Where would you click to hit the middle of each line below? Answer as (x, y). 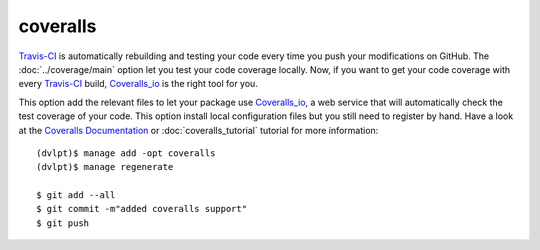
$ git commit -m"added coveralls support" (142, 209)
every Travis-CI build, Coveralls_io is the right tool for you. (138, 84)
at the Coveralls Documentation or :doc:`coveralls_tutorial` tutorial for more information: (198, 130)
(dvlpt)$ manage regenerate (105, 167)
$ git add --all (76, 195)
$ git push (63, 223)
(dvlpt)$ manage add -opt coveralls (126, 153)
